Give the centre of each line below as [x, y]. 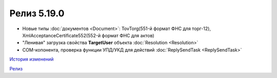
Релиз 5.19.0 [37, 13]
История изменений [32, 59]
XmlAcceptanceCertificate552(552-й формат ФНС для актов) [88, 35]
